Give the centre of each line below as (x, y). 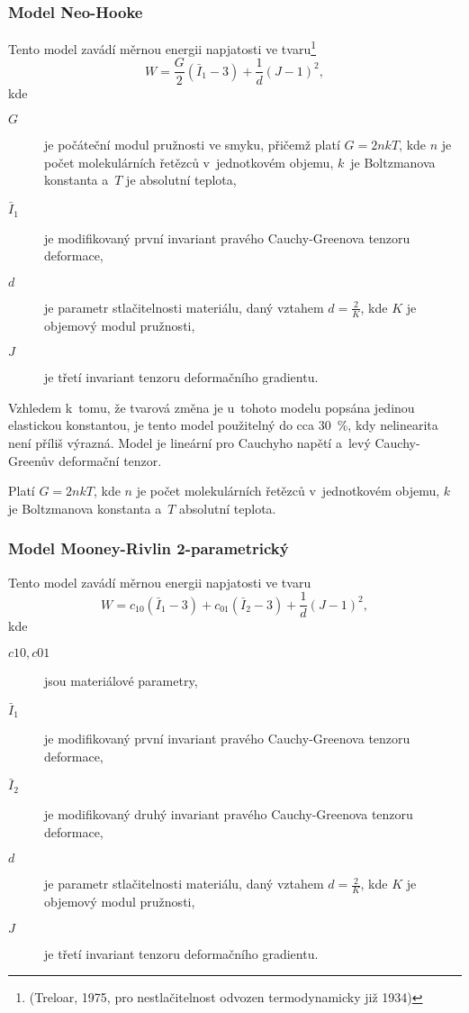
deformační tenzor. (110, 460)
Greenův (32, 460)
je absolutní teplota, (181, 180)
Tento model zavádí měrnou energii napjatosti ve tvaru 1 (162, 47)
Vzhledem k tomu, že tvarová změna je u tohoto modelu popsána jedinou (212, 407)
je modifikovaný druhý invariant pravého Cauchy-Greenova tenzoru (229, 813)
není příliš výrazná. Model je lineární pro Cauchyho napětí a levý (189, 442)
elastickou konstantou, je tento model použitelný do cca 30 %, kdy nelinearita (223, 425)
